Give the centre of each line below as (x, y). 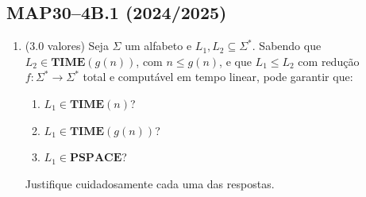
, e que (235, 61)
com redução (329, 61)
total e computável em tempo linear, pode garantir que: (218, 77)
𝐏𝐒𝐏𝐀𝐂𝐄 (96, 158)
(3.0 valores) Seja (67, 46)
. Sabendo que (287, 46)
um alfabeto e (158, 46)
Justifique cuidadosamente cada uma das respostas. (150, 183)
